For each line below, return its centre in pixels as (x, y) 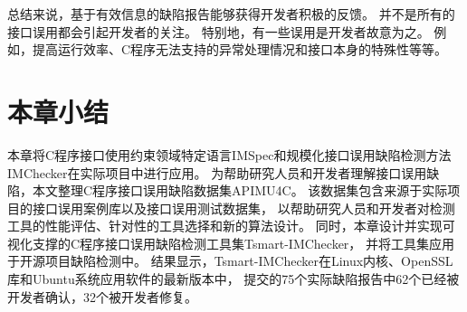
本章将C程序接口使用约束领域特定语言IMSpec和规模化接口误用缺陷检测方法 (229, 154)
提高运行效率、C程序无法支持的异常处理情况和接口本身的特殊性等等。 (240, 49)
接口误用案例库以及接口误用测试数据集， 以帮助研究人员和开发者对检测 (243, 208)
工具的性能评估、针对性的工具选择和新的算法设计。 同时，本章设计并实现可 (231, 226)
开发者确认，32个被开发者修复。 (102, 296)
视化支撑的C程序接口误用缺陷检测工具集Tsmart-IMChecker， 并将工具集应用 (231, 243)
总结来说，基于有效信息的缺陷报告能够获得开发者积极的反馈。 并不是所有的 (231, 14)
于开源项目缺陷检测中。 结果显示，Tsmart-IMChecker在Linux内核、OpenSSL (230, 261)
